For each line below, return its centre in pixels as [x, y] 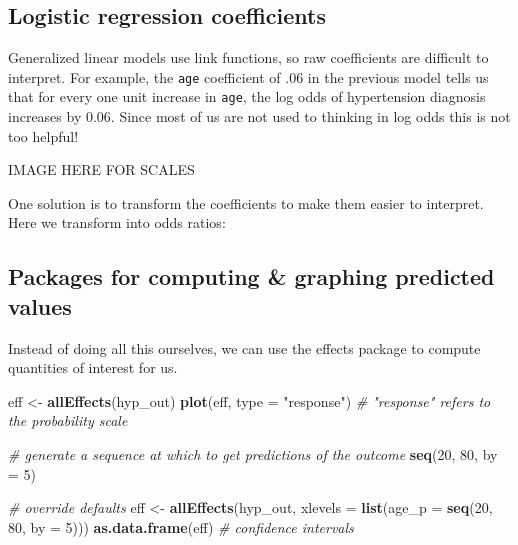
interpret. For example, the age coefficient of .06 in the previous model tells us [248, 76]
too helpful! [43, 135]
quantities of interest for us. [93, 367]
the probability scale [68, 420]
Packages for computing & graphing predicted [251, 276]
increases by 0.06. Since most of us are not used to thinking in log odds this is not [259, 116]
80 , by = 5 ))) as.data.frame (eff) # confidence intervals [181, 526]
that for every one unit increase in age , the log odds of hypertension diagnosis [247, 96]
